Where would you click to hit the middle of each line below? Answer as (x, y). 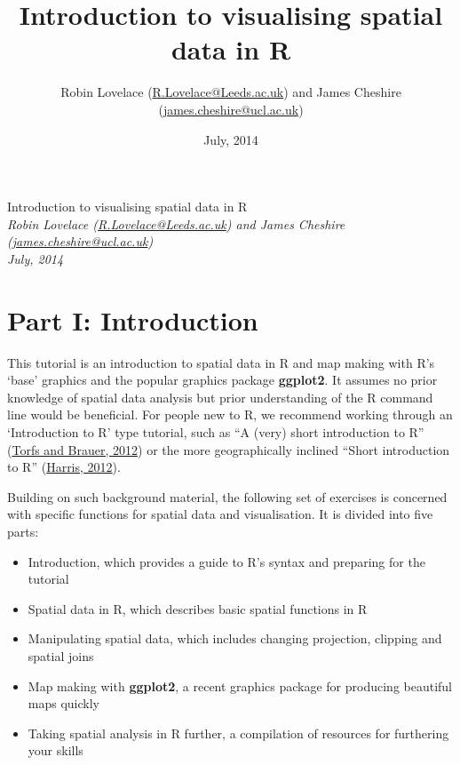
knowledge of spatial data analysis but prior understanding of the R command (220, 397)
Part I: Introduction (133, 319)
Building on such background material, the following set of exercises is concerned (227, 496)
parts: (23, 531)
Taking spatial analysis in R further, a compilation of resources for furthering (238, 733)
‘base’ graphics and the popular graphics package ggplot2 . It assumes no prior (222, 380)
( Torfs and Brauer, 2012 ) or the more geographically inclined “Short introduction (229, 449)
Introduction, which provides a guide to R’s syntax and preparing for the (226, 561)
